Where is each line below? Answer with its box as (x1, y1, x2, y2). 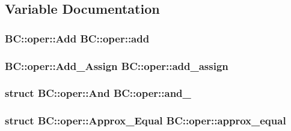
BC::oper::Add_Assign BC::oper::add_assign (5, 58, 228, 73)
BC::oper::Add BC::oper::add (5, 31, 150, 45)
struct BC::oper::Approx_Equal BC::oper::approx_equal (5, 113, 286, 128)
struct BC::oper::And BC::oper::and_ (5, 86, 191, 100)
